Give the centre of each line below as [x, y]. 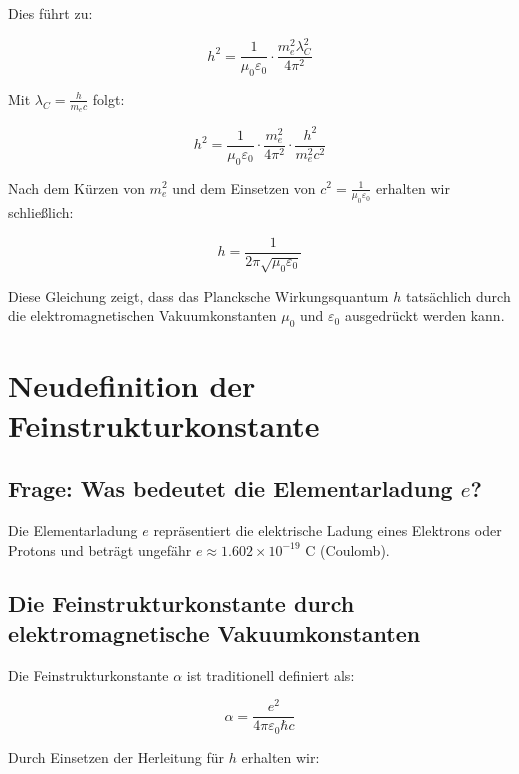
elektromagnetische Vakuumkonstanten [214, 632]
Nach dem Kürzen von [76, 187]
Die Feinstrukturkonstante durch [181, 603]
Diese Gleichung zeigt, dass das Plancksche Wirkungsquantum [198, 295]
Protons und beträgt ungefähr [100, 549]
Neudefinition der [132, 385]
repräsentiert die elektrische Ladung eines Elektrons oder [327, 529]
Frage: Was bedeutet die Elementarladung [230, 488]
